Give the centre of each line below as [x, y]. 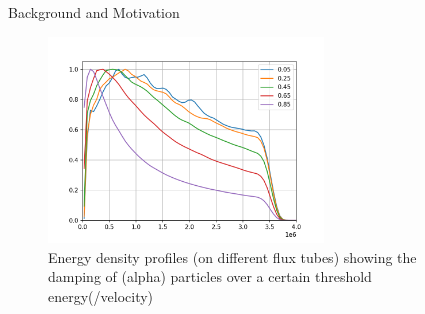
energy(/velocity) [101, 296]
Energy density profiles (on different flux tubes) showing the [232, 256]
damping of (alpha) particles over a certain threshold [210, 276]
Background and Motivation [94, 12]
